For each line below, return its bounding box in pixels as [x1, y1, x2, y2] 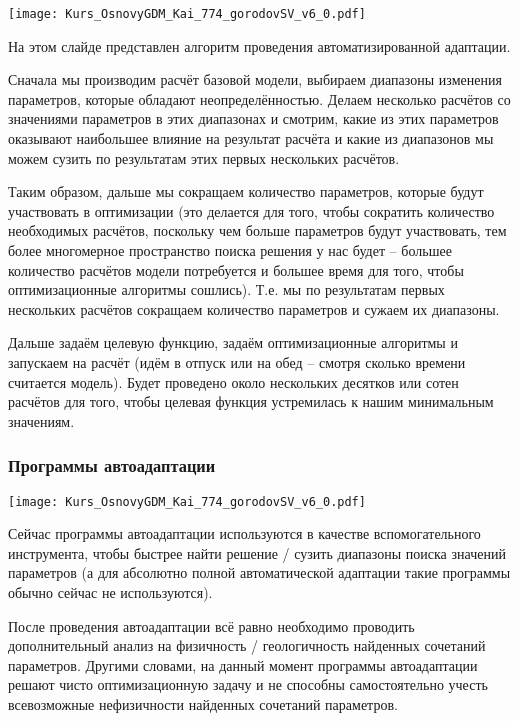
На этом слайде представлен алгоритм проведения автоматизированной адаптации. [8, 35, 511, 56]
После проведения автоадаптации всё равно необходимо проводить [8, 615, 415, 636]
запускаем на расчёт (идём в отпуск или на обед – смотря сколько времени [8, 351, 466, 372]
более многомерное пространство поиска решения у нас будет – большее [8, 240, 452, 260]
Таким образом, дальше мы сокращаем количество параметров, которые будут [8, 181, 484, 202]
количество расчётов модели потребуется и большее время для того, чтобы [8, 259, 464, 280]
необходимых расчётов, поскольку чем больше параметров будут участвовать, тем [8, 220, 507, 241]
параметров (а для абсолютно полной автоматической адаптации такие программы [8, 562, 511, 583]
